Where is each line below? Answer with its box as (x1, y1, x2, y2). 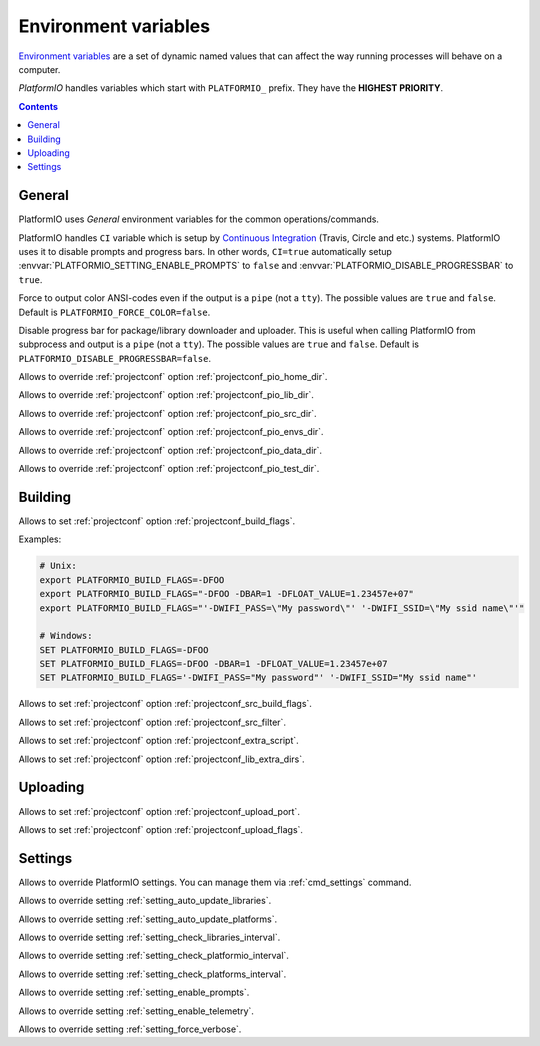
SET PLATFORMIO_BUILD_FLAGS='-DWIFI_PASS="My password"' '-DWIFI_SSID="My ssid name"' (39, 672, 478, 684)
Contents (18, 100, 59, 112)
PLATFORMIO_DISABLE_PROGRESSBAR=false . (18, 352, 212, 364)
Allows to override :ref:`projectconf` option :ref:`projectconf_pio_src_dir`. (18, 407, 317, 419)
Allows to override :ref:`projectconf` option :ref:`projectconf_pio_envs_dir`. (18, 426, 324, 438)
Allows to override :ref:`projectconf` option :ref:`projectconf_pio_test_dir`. (18, 463, 320, 475)
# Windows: (39, 630, 93, 642)
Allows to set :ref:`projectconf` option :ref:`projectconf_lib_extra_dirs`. (18, 753, 305, 765)
